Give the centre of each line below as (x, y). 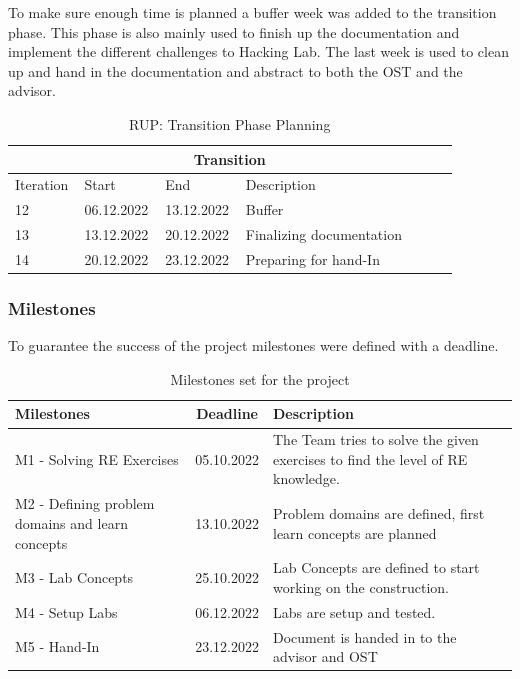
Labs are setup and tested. (354, 611)
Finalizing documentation (323, 234)
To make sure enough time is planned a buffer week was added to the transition (252, 12)
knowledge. (306, 478)
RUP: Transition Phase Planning (230, 123)
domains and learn (71, 522)
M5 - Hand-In (57, 646)
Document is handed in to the (365, 636)
